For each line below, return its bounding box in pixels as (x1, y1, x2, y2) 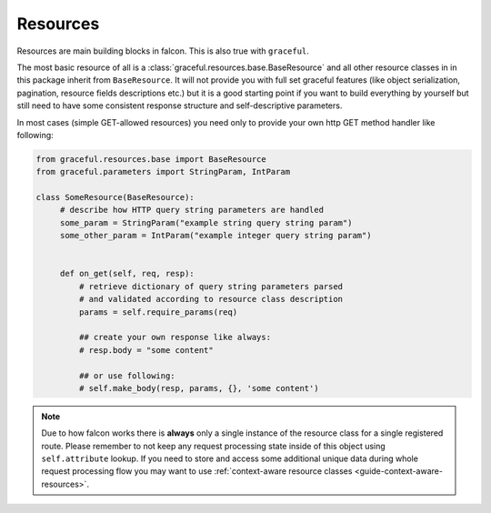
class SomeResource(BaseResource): (35, 192, 195, 203)
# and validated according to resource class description (78, 294, 344, 305)
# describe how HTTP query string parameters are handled (59, 205, 325, 216)
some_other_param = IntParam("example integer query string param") (59, 230, 372, 241)
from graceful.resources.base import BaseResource (35, 154, 267, 164)
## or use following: (78, 370, 176, 381)
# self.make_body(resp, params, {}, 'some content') (78, 383, 319, 393)
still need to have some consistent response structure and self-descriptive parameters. (16, 100, 343, 111)
